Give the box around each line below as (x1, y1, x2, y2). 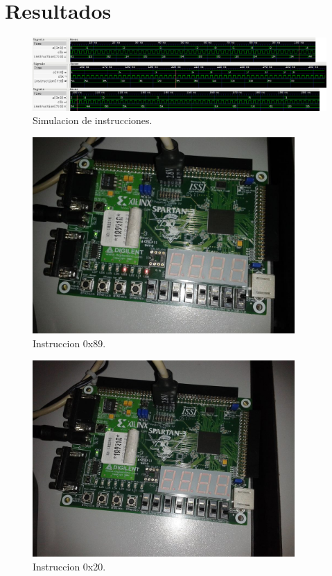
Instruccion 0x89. (33, 335, 106, 350)
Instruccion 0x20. (33, 559, 106, 573)
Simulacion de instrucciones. (33, 113, 152, 128)
